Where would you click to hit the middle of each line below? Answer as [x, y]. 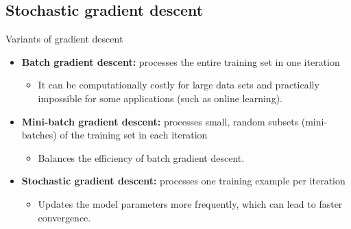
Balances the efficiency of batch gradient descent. [141, 157]
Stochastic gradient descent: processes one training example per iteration [183, 181]
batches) [39, 135]
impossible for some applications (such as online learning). [160, 98]
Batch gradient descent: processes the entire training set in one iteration [181, 61]
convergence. [64, 217]
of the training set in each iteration [134, 135]
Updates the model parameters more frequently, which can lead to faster [190, 203]
